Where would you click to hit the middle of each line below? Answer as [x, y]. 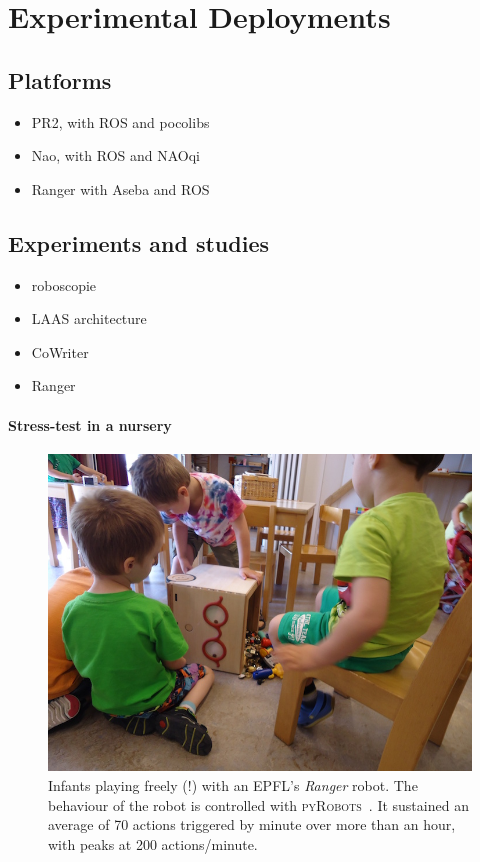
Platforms [60, 79]
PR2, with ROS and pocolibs [120, 121]
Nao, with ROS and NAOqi [116, 155]
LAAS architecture [89, 318]
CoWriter [60, 351]
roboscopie [64, 284]
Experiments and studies [139, 242]
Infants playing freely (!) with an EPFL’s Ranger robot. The [233, 785]
